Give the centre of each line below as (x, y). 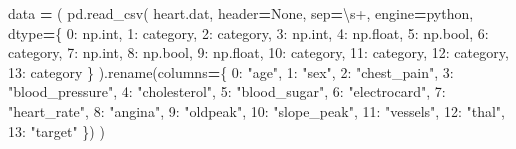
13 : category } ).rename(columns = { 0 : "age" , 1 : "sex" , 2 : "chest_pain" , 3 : (231, 71)
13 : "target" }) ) (56, 130)
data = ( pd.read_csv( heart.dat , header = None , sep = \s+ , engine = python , (241, 13)
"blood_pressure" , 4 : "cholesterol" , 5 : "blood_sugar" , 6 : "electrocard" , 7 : (227, 91)
